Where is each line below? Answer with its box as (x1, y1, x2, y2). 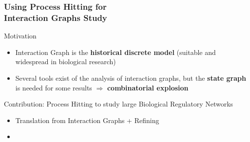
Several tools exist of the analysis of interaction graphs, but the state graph (15, 72, 246, 83)
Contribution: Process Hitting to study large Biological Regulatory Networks (4, 99, 233, 109)
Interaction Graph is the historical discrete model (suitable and (15, 47, 216, 57)
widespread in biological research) (15, 56, 116, 67)
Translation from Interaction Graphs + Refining (15, 115, 159, 125)
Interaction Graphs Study (4, 11, 107, 23)
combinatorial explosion (107, 82, 189, 92)
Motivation (4, 31, 37, 41)
